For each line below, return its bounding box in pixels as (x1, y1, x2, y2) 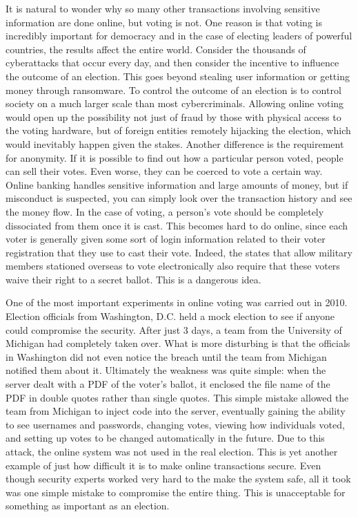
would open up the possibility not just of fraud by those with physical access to (6, 109, 341, 124)
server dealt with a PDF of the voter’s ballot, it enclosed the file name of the (6, 377, 330, 391)
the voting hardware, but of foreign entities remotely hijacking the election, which (6, 123, 351, 138)
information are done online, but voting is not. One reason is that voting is (6, 15, 322, 29)
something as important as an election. (6, 498, 170, 513)
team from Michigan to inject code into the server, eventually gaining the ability (6, 404, 346, 418)
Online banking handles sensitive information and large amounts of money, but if (6, 177, 348, 191)
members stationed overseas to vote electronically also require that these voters (6, 258, 340, 273)
